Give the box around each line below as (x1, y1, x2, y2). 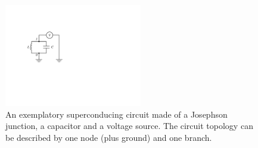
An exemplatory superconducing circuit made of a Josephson (5, 108, 228, 120)
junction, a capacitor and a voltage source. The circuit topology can (5, 119, 253, 132)
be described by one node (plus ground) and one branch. (5, 131, 212, 143)
